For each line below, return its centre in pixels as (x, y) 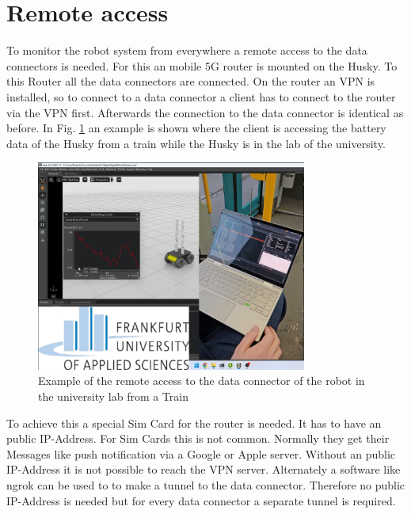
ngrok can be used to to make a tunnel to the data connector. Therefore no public (206, 484)
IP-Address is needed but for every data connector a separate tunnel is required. (201, 500)
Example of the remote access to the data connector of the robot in (202, 381)
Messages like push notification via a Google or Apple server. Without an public (201, 453)
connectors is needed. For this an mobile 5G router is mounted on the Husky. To (202, 65)
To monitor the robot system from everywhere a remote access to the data (187, 50)
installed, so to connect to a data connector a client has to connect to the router (201, 96)
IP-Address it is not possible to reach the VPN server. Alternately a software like (204, 469)
